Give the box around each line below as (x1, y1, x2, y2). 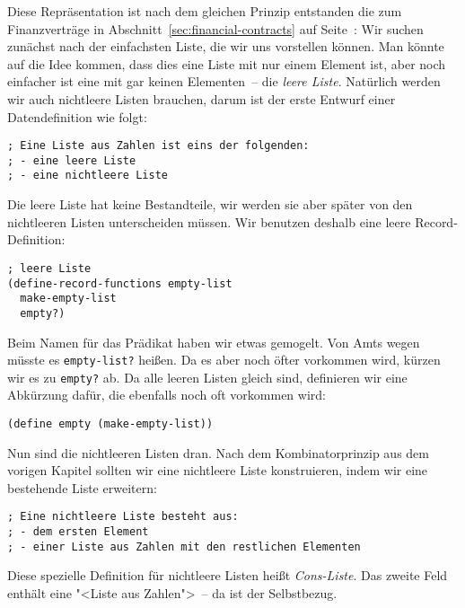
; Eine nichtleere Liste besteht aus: (7, 510, 239, 524)
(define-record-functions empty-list (7, 277, 232, 290)
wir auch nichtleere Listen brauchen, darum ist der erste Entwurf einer (7, 89, 396, 108)
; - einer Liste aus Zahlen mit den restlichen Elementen (7, 540, 361, 553)
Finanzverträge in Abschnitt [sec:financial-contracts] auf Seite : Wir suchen (7, 19, 424, 38)
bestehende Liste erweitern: (7, 478, 157, 497)
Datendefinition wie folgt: (7, 107, 147, 126)
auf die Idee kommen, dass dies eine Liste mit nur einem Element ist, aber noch (7, 54, 446, 73)
